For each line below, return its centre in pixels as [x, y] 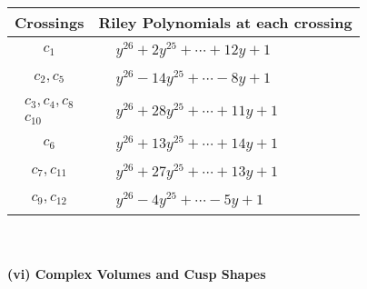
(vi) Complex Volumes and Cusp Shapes [137, 274]
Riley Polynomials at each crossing [225, 22]
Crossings [50, 22]
